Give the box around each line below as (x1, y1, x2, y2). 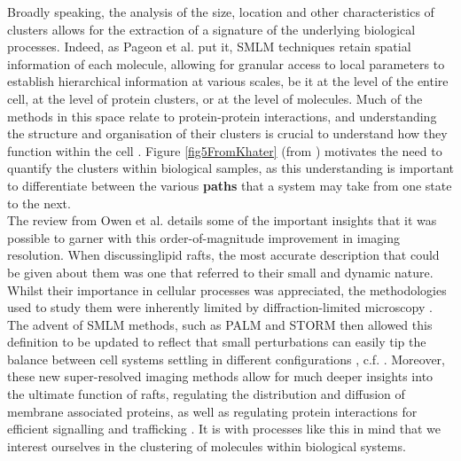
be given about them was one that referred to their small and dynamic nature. (7, 262, 434, 281)
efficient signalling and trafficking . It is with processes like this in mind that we (7, 419, 441, 438)
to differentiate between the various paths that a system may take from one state (7, 176, 452, 194)
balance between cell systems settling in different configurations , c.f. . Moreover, (7, 349, 446, 368)
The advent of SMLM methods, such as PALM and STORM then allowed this (7, 315, 433, 333)
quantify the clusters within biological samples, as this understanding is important (7, 159, 454, 177)
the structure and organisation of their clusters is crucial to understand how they (7, 124, 448, 143)
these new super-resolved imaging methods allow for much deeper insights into (7, 367, 434, 386)
